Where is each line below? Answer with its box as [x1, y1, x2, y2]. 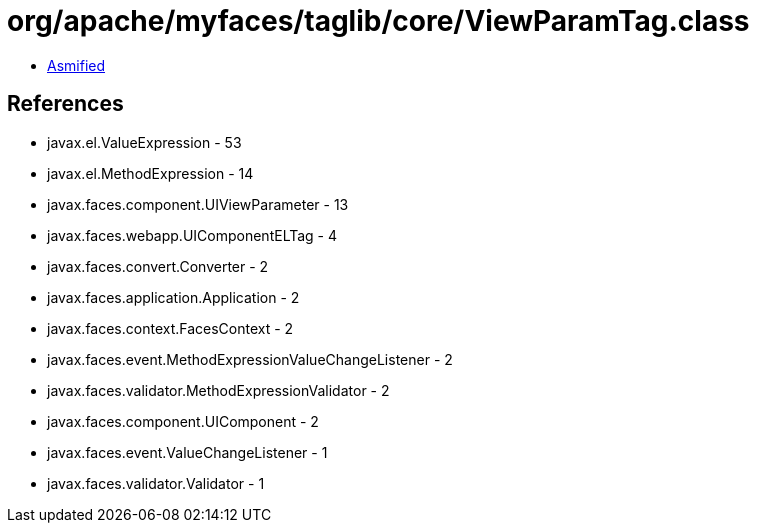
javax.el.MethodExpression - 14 [47, 164, 254, 182]
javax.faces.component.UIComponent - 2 [47, 412, 319, 430]
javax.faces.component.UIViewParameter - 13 [47, 195, 349, 213]
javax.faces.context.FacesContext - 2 [47, 319, 294, 337]
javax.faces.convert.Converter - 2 [47, 257, 269, 275]
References [7, 91, 124, 117]
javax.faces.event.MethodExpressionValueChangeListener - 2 [47, 350, 453, 368]
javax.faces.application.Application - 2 [47, 288, 300, 306]
